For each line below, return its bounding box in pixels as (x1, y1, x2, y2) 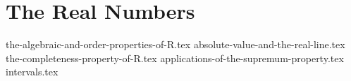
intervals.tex (6, 64, 58, 79)
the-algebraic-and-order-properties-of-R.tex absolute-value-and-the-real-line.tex (6, 37, 345, 52)
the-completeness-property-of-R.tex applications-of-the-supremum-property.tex (6, 50, 344, 65)
